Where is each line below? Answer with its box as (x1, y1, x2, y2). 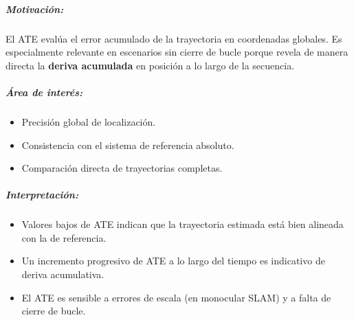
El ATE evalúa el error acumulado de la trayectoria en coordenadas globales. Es (5, 31, 342, 45)
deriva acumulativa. (21, 267, 104, 282)
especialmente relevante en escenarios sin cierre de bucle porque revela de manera (5, 45, 349, 59)
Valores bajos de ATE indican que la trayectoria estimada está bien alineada (21, 217, 344, 231)
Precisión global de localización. (21, 114, 156, 128)
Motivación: (5, 1, 64, 16)
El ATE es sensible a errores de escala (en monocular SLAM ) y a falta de (21, 290, 331, 304)
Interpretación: (5, 187, 78, 202)
